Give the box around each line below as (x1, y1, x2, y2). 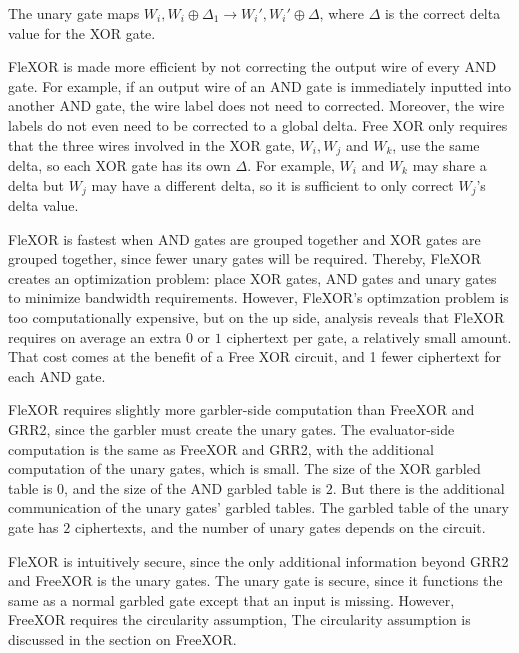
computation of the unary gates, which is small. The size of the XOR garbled (8, 458, 481, 479)
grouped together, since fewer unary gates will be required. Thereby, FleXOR (8, 248, 481, 269)
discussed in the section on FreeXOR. (8, 628, 237, 649)
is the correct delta (384, 3, 501, 23)
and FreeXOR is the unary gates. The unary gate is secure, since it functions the (8, 570, 503, 591)
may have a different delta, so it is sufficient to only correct (91, 174, 454, 195)
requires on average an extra (8, 326, 182, 347)
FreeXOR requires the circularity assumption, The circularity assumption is (8, 609, 471, 630)
